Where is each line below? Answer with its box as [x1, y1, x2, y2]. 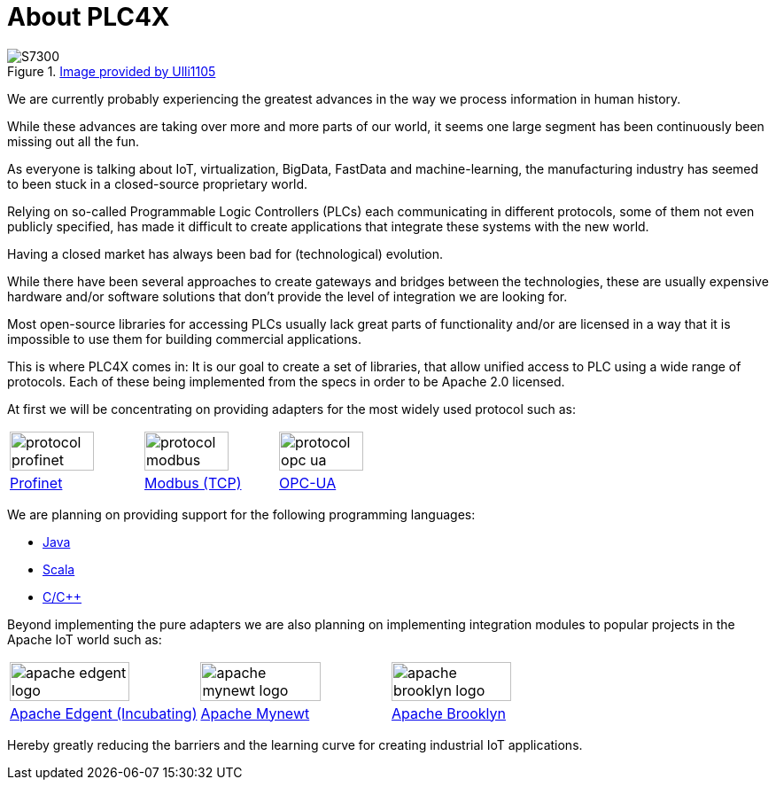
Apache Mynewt [200, 704, 310, 722]
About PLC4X [7, 2, 170, 32]
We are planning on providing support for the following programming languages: [7, 506, 476, 522]
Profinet [10, 473, 63, 492]
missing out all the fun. [7, 133, 140, 149]
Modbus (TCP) [144, 473, 242, 492]
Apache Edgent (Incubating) [10, 704, 198, 722]
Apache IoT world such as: [7, 631, 162, 647]
